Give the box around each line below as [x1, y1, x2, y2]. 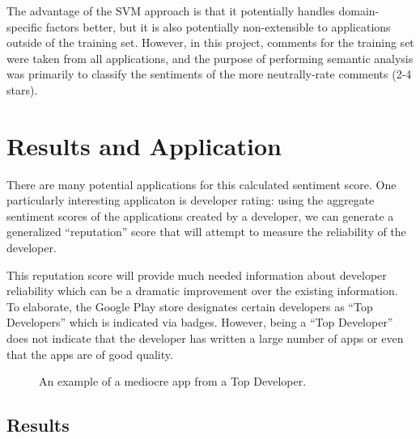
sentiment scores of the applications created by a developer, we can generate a [6, 207, 394, 224]
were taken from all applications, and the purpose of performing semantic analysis [6, 49, 414, 66]
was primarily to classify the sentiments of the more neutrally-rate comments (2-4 [6, 65, 412, 82]
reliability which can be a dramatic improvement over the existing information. [6, 282, 398, 299]
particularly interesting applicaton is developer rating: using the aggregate [6, 192, 375, 209]
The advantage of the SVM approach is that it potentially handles [6, 2, 335, 19]
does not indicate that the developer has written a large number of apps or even [6, 330, 404, 347]
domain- [338, 2, 380, 19]
